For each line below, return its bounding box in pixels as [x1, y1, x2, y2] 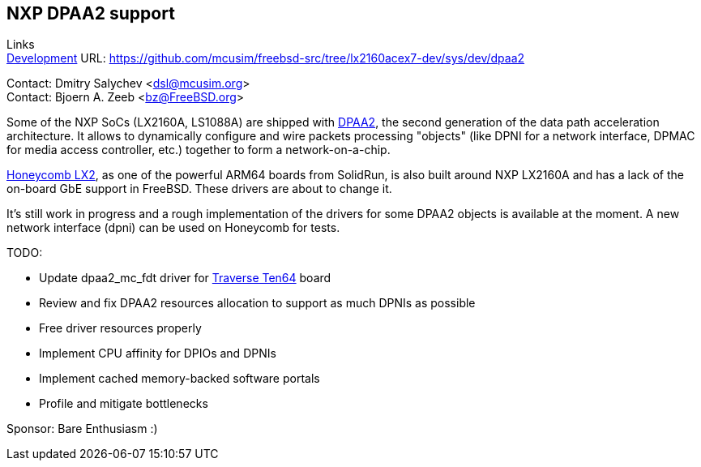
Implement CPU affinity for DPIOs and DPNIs [39, 346, 276, 361]
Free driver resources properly [39, 321, 202, 336]
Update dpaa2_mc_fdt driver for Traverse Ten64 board [39, 271, 331, 285]
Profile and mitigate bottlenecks [39, 396, 208, 411]
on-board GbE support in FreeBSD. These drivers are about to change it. [6, 182, 392, 196]
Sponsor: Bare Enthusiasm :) [6, 422, 158, 436]
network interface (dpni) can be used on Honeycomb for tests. [6, 221, 340, 235]
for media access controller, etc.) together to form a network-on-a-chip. [6, 143, 391, 157]
